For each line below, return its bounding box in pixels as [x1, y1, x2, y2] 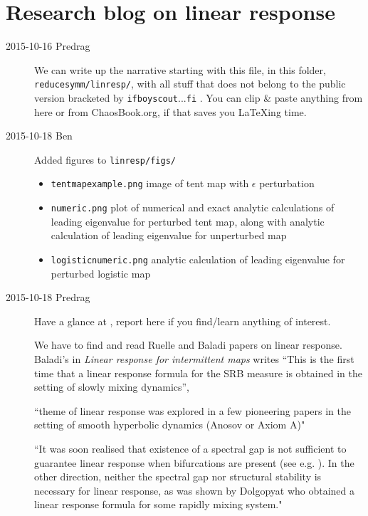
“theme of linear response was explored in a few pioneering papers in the [34, 403, 351, 418]
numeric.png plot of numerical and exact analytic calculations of [51, 200, 335, 215]
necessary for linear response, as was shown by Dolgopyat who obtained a [34, 483, 355, 497]
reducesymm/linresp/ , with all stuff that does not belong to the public [34, 76, 346, 91]
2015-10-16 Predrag [6, 38, 90, 53]
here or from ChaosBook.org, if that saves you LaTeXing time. [34, 104, 307, 119]
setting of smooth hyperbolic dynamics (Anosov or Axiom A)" [34, 417, 305, 432]
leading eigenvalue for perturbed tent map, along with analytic [51, 214, 325, 228]
